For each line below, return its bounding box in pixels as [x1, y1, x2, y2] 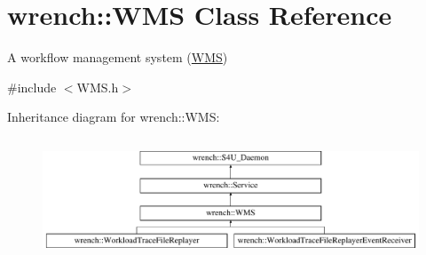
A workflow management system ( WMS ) [7, 48, 228, 67]
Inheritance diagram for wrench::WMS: [7, 108, 220, 126]
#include [7, 77, 57, 96]
